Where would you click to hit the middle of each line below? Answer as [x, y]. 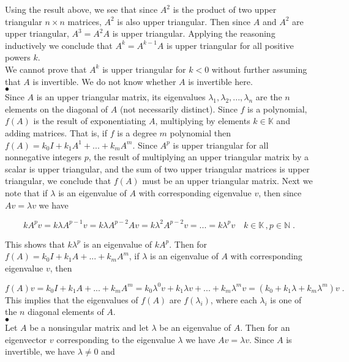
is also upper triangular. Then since [184, 21]
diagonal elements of [66, 312]
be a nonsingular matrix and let [89, 327]
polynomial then [201, 132]
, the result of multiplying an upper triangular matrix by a [198, 157]
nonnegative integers [43, 157]
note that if [26, 192]
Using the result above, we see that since [81, 9]
